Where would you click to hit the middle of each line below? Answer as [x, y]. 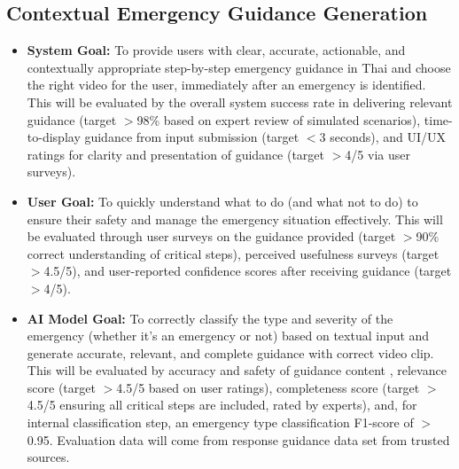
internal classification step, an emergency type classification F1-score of [220, 422]
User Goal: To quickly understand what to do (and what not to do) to [222, 201]
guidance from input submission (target [192, 137]
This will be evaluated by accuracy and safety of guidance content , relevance [237, 370]
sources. [48, 457]
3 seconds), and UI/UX [383, 137]
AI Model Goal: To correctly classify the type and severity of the [210, 318]
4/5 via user [377, 154]
